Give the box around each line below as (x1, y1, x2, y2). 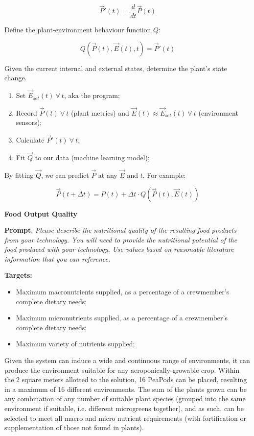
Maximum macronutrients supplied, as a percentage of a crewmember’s (16, 287, 230, 297)
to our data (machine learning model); (35, 152, 150, 163)
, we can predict (41, 170, 89, 180)
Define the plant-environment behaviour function (4, 24, 151, 35)
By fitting (4, 170, 34, 180)
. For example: (142, 170, 186, 180)
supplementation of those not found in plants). (4, 422, 144, 433)
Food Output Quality (4, 208, 78, 218)
